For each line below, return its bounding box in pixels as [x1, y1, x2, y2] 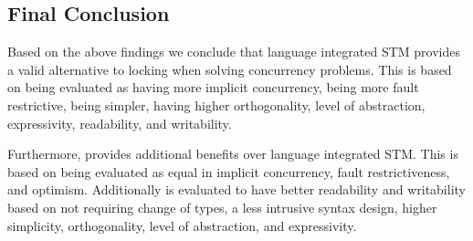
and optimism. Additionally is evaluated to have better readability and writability [7, 180, 466, 199]
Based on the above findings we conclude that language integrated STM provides [7, 42, 460, 61]
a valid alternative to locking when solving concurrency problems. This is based [7, 59, 452, 79]
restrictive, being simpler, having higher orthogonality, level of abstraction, [7, 95, 426, 114]
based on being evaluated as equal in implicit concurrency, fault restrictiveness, [7, 162, 450, 181]
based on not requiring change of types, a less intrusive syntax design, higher [7, 197, 437, 216]
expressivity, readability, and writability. [7, 113, 232, 132]
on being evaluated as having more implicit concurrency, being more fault [7, 78, 419, 97]
